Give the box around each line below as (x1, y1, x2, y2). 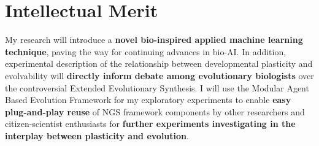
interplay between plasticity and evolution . (5, 129, 189, 142)
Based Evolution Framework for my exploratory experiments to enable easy (5, 93, 291, 106)
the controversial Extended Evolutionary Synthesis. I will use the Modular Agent (5, 81, 309, 94)
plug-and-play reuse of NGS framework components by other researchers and (5, 105, 305, 118)
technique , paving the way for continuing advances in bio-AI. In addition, (5, 45, 286, 58)
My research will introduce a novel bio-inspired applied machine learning (5, 33, 303, 46)
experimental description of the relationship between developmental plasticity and (5, 57, 313, 70)
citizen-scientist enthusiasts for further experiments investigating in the (5, 117, 296, 130)
